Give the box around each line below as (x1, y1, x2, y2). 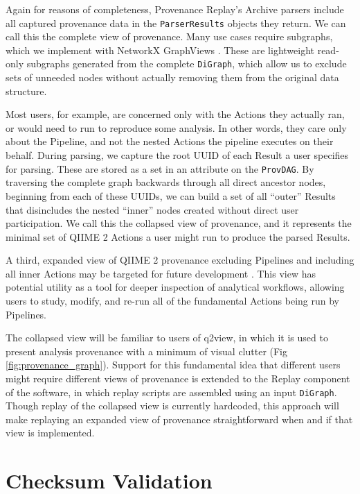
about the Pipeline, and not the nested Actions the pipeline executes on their (6, 134, 334, 148)
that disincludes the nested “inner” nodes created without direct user (6, 202, 299, 216)
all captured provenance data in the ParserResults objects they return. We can (6, 15, 346, 30)
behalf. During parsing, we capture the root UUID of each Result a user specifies (6, 148, 349, 162)
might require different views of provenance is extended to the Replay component (6, 371, 350, 386)
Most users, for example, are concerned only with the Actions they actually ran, (6, 107, 345, 121)
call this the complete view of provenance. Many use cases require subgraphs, (6, 29, 333, 44)
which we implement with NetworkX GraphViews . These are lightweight (6, 42, 314, 57)
